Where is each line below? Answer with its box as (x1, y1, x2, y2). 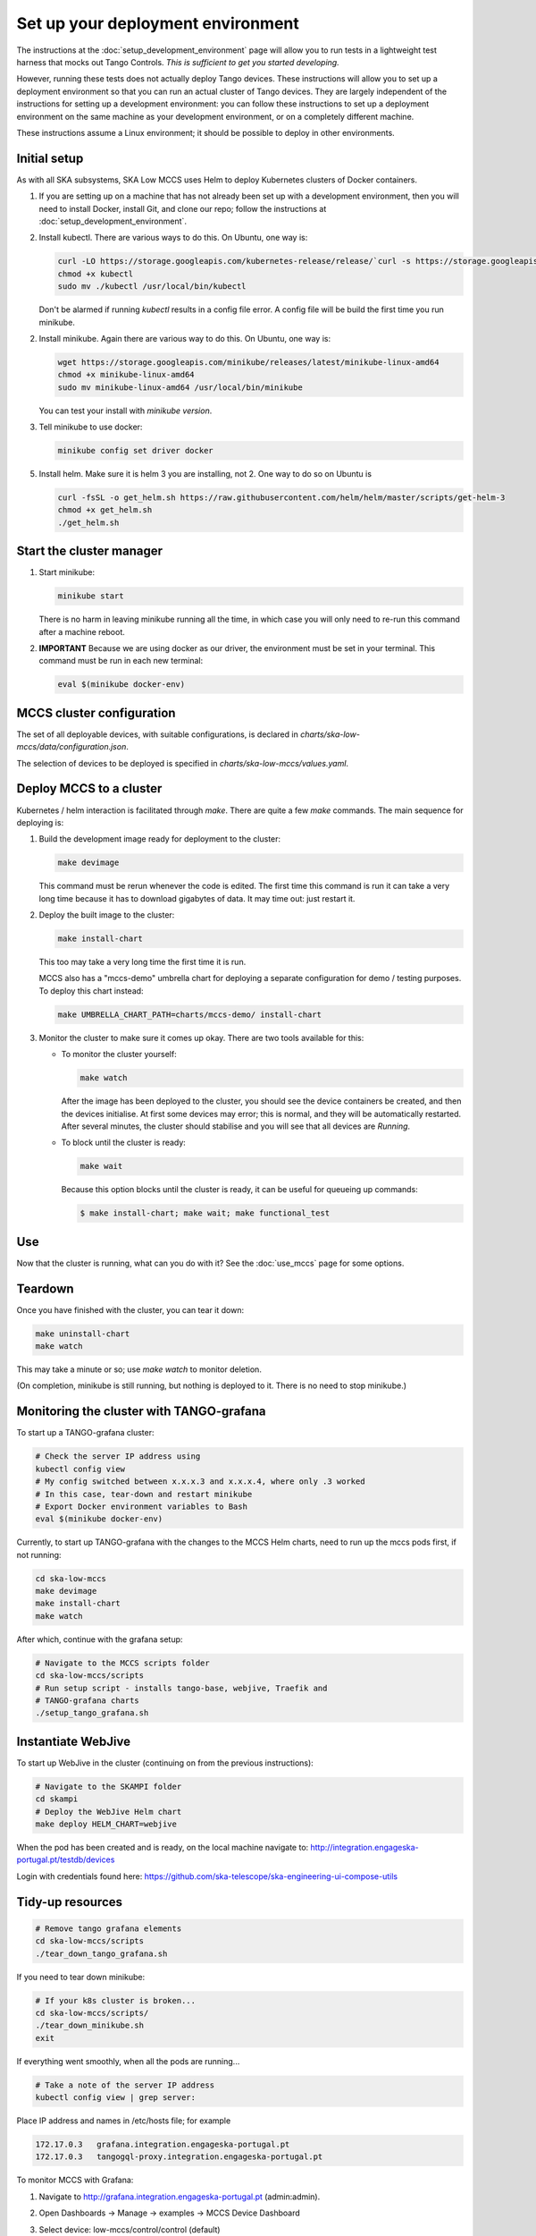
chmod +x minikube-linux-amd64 (57, 369, 196, 380)
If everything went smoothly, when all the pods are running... (16, 2055, 240, 2066)
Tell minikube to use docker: (38, 421, 143, 433)
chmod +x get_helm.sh (57, 505, 153, 515)
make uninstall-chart (35, 1328, 130, 1339)
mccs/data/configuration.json (16, 741, 127, 752)
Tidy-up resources (16, 1894, 123, 1910)
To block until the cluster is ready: (61, 1137, 187, 1148)
